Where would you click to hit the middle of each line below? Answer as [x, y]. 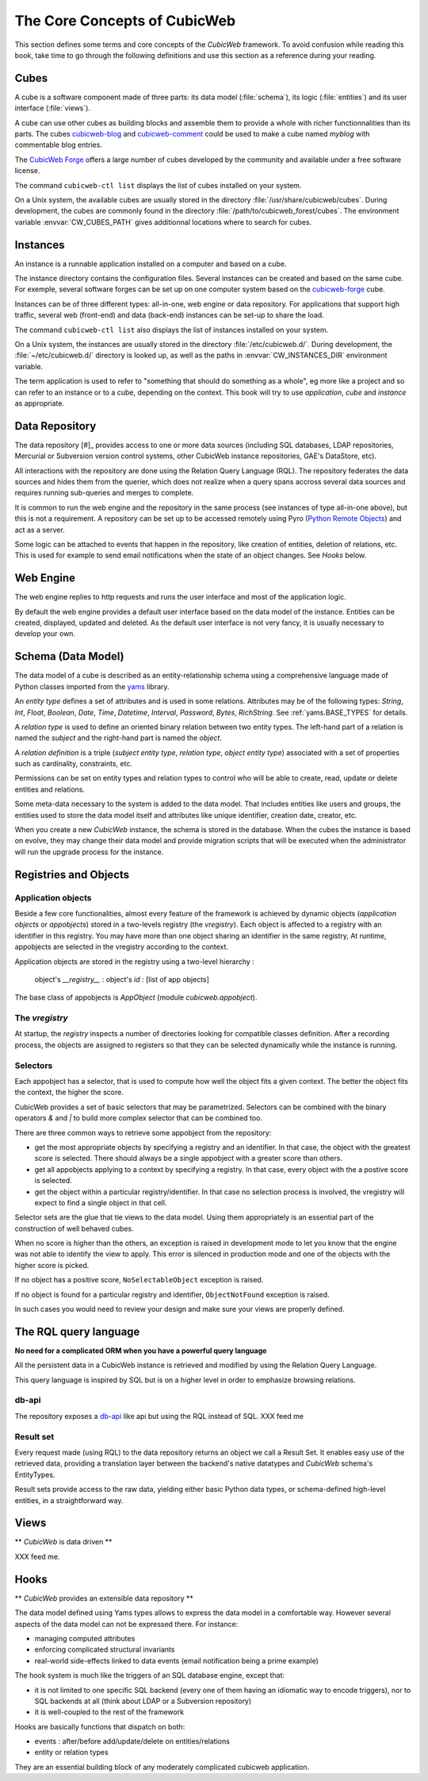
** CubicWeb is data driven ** [63, 1542]
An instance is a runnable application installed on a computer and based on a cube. [151, 264]
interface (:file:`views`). [53, 108]
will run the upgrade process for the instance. [89, 852]
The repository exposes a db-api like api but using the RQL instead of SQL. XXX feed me [159, 1416]
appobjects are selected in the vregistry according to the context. [122, 947]
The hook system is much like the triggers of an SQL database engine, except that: [150, 1675]
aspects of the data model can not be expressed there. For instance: [126, 1624]
